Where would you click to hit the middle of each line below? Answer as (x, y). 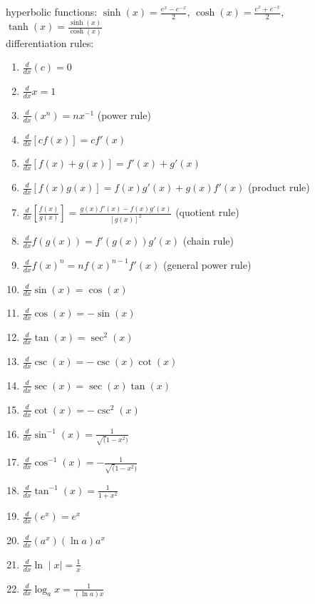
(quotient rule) (207, 212)
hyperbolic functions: (52, 11)
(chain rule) (208, 240)
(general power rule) (207, 264)
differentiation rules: (50, 42)
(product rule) (279, 187)
